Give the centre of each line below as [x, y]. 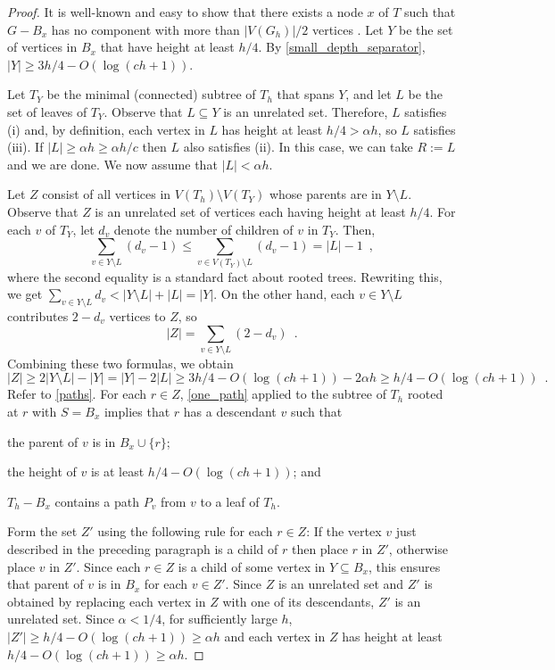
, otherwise [418, 548]
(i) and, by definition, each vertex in [106, 129]
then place [319, 548]
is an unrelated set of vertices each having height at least [250, 211]
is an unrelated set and [341, 584]
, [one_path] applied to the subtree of [283, 394]
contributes [38, 315]
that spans [306, 94]
